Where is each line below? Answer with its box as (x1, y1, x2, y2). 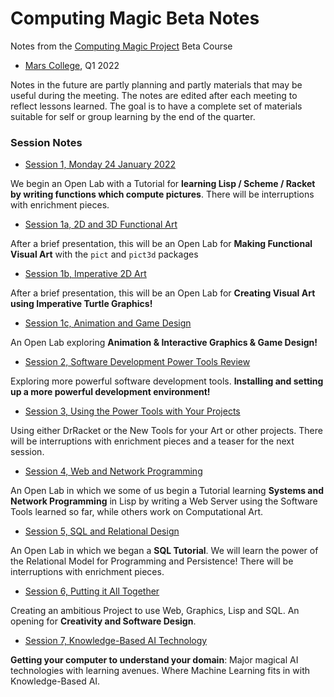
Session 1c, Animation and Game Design (24, 317, 192, 329)
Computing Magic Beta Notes (10, 7, 260, 30)
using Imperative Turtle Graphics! (10, 298, 153, 310)
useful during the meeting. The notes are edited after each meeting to (10, 89, 298, 101)
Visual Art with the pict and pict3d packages (10, 248, 199, 261)
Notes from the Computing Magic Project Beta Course (10, 40, 233, 52)
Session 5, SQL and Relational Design (24, 525, 180, 537)
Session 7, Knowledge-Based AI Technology (24, 635, 208, 647)
